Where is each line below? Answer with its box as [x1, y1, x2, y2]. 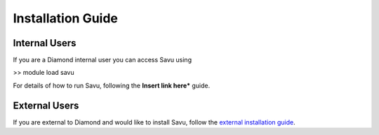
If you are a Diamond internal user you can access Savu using [13, 56, 192, 64]
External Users [13, 99, 79, 111]
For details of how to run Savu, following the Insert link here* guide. [13, 81, 211, 90]
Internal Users [13, 37, 77, 49]
